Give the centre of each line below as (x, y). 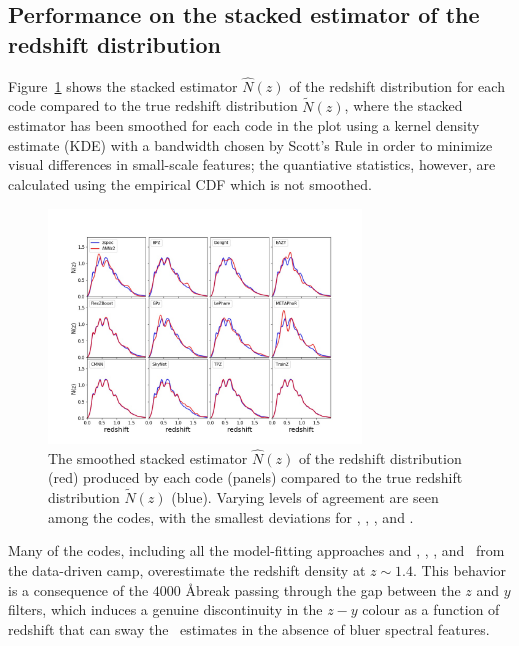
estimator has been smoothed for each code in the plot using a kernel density (244, 125)
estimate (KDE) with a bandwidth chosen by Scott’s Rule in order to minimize (250, 144)
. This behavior (460, 569)
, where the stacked (403, 105)
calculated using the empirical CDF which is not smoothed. (190, 184)
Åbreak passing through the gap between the (323, 589)
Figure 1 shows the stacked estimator (123, 85)
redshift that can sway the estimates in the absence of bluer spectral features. (249, 628)
